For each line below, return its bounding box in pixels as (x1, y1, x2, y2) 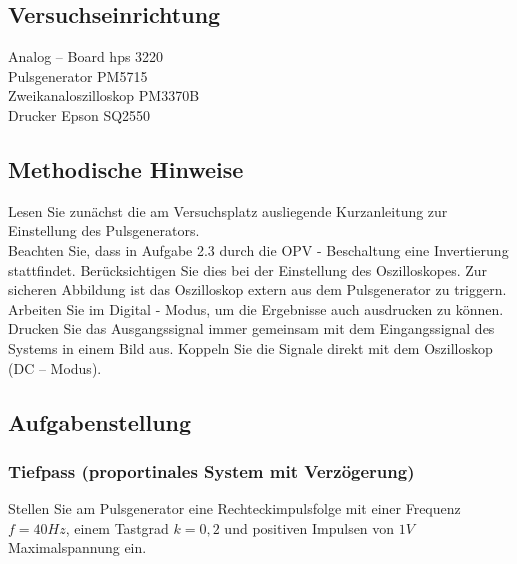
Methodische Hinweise (8, 153, 244, 184)
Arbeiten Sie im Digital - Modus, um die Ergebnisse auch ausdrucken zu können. (8, 298, 504, 319)
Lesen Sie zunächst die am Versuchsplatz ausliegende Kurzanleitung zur (8, 200, 448, 221)
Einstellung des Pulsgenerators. (8, 220, 200, 241)
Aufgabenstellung (8, 406, 192, 437)
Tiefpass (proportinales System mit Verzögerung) (8, 458, 415, 483)
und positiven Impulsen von (224, 517, 395, 538)
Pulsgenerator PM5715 (8, 65, 148, 86)
